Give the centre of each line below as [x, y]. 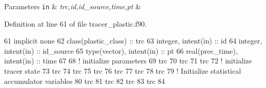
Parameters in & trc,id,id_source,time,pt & [73, 6]
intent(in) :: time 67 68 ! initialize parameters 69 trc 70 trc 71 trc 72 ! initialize [128, 61]
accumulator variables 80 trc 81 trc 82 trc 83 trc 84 [85, 81]
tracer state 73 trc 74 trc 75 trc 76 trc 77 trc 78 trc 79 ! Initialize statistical [123, 71]
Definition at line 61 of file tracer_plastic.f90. [76, 23]
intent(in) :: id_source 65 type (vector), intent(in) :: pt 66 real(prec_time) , [121, 50]
